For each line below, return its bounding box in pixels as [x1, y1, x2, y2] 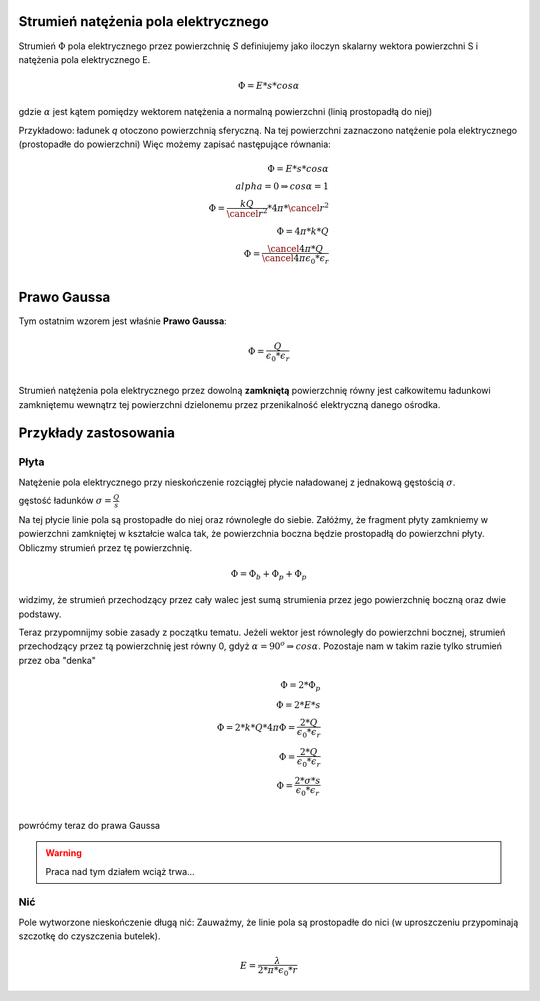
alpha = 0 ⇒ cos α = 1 [235, 181, 330, 192]
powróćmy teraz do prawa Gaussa [18, 819, 160, 831]
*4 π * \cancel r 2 [266, 201, 330, 214]
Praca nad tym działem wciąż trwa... [45, 865, 195, 877]
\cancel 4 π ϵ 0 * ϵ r [261, 253, 330, 266]
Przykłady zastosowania [18, 425, 175, 442]
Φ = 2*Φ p [280, 680, 321, 693]
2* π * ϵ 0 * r [257, 965, 298, 979]
